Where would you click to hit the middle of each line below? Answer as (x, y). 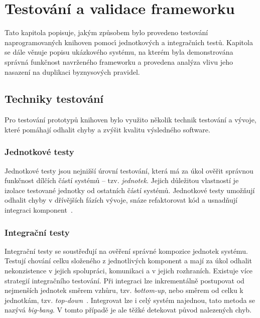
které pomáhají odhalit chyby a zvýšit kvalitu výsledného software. (107, 129)
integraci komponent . (39, 210)
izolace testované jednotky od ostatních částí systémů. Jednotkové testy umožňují (130, 190)
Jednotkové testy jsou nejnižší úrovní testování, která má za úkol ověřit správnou (129, 170)
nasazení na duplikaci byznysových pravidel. (72, 71)
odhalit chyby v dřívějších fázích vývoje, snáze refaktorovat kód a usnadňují (121, 200)
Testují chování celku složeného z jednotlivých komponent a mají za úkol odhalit (128, 261)
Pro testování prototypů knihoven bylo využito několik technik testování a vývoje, (131, 120)
